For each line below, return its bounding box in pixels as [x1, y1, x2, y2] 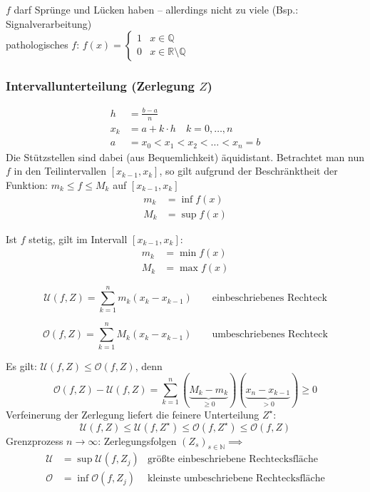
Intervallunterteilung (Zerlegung [6, 77, 195, 95]
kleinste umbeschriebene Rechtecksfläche [147, 473, 325, 484]
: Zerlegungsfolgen [98, 433, 177, 448]
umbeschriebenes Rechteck [212, 329, 328, 340]
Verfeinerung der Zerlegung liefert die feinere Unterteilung [6, 406, 259, 421]
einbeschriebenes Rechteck [212, 293, 327, 304]
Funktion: [6, 177, 48, 192]
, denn [135, 358, 163, 373]
